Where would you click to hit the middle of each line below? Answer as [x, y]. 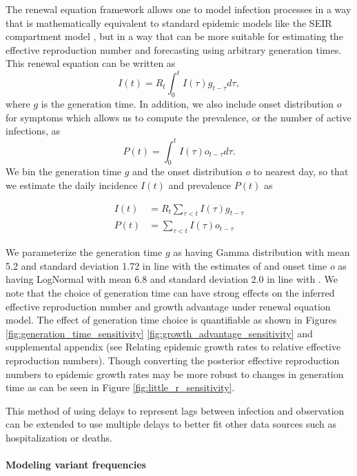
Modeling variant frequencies [76, 465]
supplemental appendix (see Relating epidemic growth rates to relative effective [173, 347]
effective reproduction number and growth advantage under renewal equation [168, 306]
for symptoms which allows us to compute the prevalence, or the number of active [178, 117]
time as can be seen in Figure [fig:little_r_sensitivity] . [120, 387]
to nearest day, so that [301, 171]
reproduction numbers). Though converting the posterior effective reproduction [173, 360]
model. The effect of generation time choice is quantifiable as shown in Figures [171, 320]
